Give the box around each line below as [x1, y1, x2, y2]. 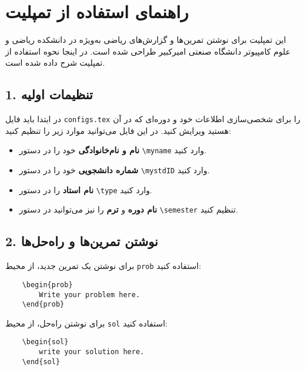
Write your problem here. [39, 290, 140, 299]
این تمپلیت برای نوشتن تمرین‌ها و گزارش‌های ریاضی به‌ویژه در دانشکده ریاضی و [5, 33, 286, 46]
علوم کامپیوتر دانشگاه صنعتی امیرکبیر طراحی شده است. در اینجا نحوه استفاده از [5, 45, 291, 57]
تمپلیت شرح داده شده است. [5, 56, 105, 69]
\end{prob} [22, 300, 65, 309]
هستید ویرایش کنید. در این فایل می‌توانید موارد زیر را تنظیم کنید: [5, 124, 232, 136]
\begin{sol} [22, 338, 69, 347]
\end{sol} [22, 357, 61, 366]
